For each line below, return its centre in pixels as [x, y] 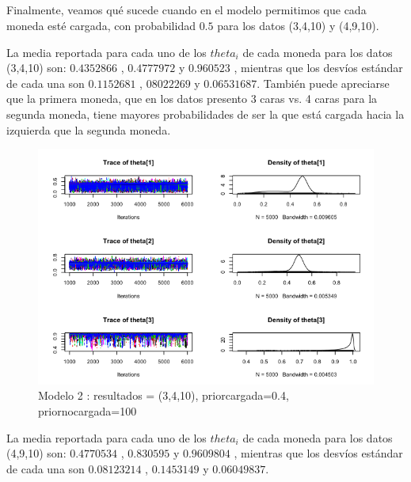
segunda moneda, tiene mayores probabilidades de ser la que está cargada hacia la [205, 114]
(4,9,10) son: [36, 453]
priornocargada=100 [88, 410]
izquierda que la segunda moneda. [89, 129]
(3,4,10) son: [36, 68]
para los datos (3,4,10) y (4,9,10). [298, 25]
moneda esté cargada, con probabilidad [101, 25]
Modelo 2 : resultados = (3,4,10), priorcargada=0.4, [164, 395]
